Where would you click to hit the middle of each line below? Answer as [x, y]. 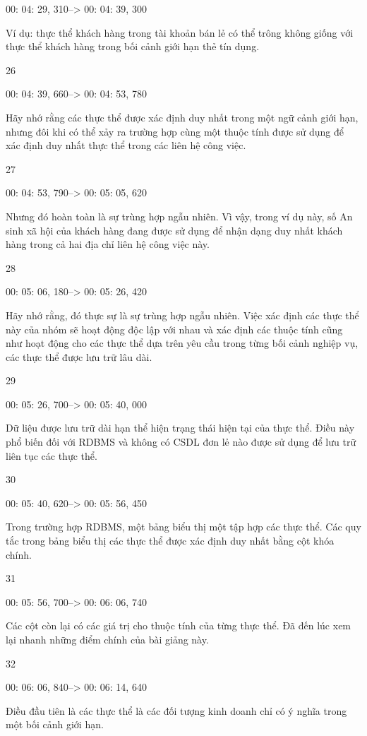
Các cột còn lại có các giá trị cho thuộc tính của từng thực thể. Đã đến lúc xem [179, 625]
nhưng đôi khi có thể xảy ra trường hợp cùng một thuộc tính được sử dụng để [175, 131]
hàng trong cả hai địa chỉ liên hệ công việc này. [108, 244]
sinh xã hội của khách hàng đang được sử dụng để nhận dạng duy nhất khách [174, 230]
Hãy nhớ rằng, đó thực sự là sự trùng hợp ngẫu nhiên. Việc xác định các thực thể [182, 315]
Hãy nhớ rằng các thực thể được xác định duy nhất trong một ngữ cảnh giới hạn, [182, 117]
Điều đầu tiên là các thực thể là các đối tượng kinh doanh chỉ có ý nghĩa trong [176, 710]
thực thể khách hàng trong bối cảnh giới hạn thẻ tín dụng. [133, 46]
